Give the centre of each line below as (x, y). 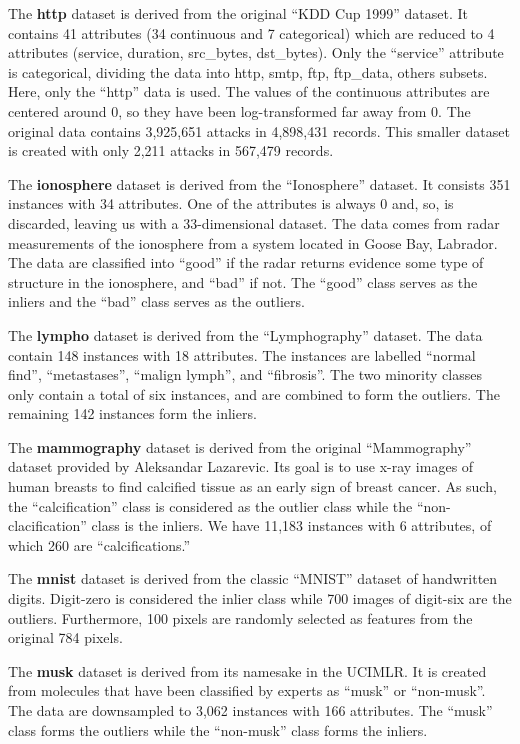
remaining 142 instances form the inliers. (132, 413)
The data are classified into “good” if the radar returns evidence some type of (246, 262)
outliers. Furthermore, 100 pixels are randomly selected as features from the (240, 617)
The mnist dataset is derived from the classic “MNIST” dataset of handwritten (253, 578)
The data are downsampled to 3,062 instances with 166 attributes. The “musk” (250, 710)
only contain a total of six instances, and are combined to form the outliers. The (254, 393)
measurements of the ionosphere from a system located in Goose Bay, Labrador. (253, 242)
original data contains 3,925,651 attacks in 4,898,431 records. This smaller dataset (259, 130)
